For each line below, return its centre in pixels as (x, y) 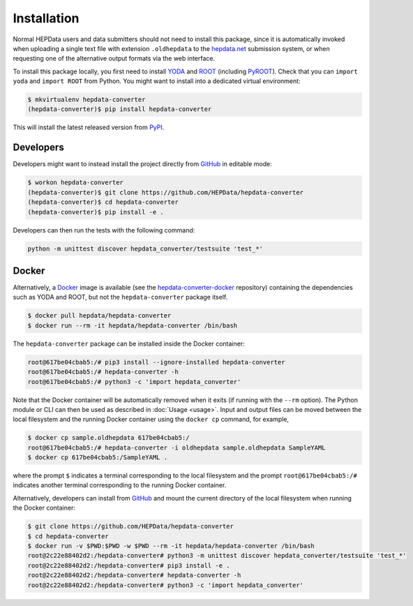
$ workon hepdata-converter (75, 183)
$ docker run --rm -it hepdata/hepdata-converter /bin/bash (133, 325)
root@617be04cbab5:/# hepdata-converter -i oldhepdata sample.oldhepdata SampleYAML (177, 448)
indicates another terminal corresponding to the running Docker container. (120, 485)
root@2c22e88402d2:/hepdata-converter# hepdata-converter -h (134, 575)
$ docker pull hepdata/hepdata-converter (99, 316)
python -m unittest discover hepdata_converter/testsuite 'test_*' (145, 249)
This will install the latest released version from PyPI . (89, 127)
